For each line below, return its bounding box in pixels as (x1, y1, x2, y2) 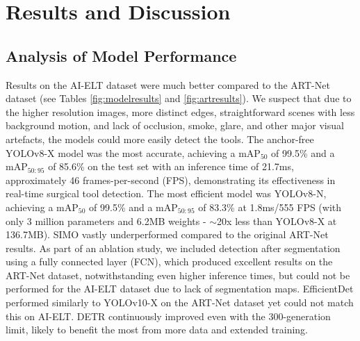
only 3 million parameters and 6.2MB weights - (6, 213, 206, 228)
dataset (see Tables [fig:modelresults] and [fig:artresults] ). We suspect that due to (6, 91, 352, 106)
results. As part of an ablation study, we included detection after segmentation (6, 240, 341, 255)
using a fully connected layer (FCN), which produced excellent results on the (6, 254, 333, 269)
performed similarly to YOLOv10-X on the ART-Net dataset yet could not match (6, 295, 354, 310)
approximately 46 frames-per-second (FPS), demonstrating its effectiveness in (6, 172, 336, 187)
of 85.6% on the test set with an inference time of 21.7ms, (48, 159, 294, 174)
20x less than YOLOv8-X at (217, 213, 337, 228)
